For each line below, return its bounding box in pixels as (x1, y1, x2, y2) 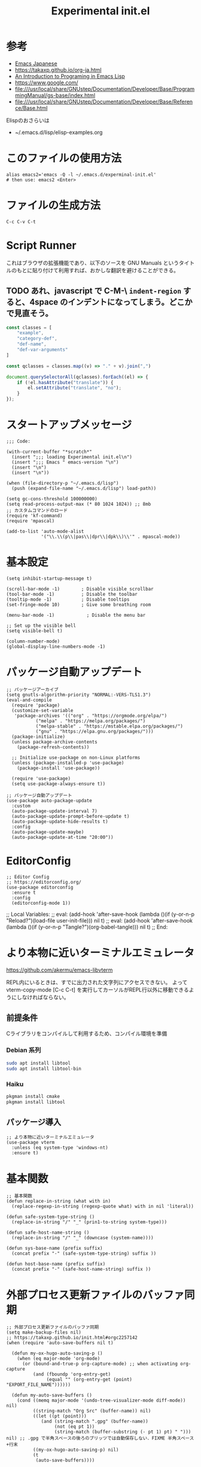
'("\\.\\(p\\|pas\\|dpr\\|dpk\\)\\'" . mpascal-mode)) (41, 534, 181, 540)
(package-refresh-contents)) (17, 744, 90, 750)
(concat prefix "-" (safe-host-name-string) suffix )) (11, 1267, 151, 1273)
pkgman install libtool (6, 1099, 66, 1105)
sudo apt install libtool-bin (6, 1066, 82, 1072)
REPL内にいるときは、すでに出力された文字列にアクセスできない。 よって (6, 978, 188, 985)
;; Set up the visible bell (6, 622, 77, 629)
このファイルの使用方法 (6, 151, 122, 165)
